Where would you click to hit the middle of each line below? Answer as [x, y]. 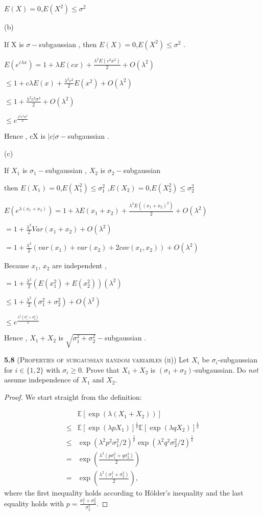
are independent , [79, 265]
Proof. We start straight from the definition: [73, 396]
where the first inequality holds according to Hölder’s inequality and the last [124, 493]
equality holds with [34, 503]
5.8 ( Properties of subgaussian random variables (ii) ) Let [97, 360]
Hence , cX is [25, 136]
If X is [14, 44]
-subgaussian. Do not [225, 369]
